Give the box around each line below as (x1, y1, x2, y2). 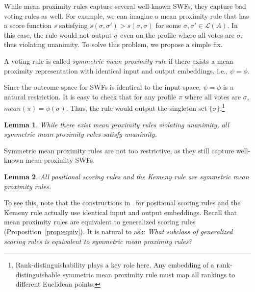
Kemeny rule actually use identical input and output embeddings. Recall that (4, 207, 237, 217)
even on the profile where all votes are (120, 29, 234, 40)
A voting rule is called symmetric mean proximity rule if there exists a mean (4, 55, 233, 66)
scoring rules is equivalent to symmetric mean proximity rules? (4, 236, 192, 246)
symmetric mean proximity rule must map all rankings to (62, 269, 235, 279)
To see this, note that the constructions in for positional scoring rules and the (4, 197, 241, 208)
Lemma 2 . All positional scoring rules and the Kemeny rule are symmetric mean (4, 171, 249, 181)
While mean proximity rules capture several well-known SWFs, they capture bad (4, 1, 246, 11)
